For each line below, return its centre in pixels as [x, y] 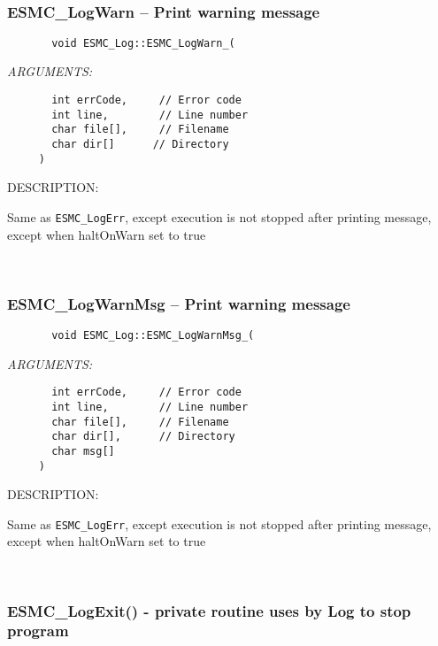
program [38, 631]
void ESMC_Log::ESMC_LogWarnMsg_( [153, 335]
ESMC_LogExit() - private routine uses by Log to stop [209, 610]
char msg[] [83, 451]
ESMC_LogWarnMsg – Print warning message [179, 303]
